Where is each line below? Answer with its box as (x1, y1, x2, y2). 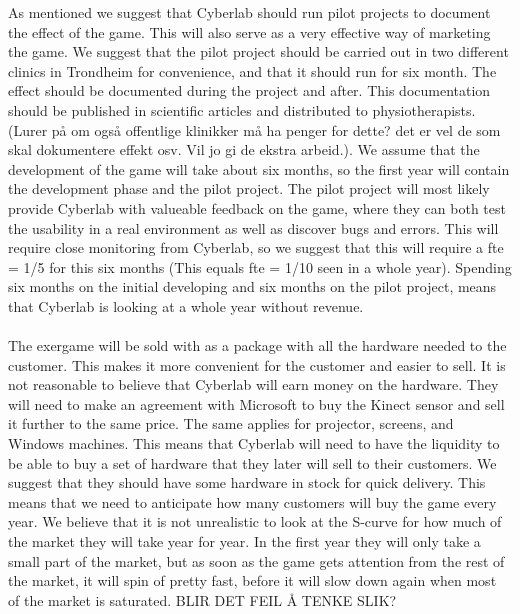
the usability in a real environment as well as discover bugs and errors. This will (8, 217, 499, 238)
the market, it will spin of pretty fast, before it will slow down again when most (8, 570, 497, 591)
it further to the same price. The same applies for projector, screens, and (8, 413, 454, 434)
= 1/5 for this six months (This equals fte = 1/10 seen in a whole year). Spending (8, 256, 512, 277)
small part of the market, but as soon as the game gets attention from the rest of (8, 550, 505, 571)
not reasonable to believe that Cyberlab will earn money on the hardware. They (8, 374, 499, 395)
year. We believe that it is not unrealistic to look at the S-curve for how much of (8, 511, 502, 532)
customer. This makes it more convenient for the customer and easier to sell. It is (8, 354, 506, 375)
